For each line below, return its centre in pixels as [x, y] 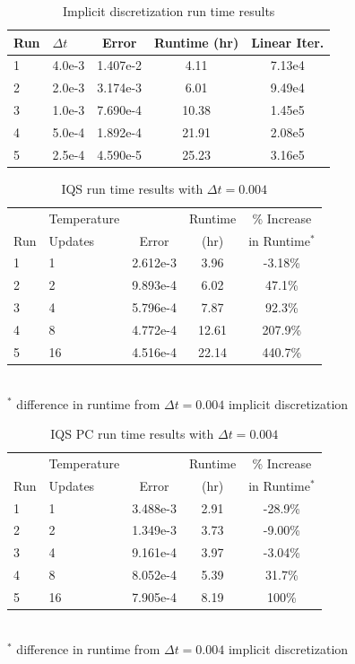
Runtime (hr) [197, 42]
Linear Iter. [288, 42]
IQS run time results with [132, 188]
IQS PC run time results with [132, 434]
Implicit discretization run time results [169, 11]
